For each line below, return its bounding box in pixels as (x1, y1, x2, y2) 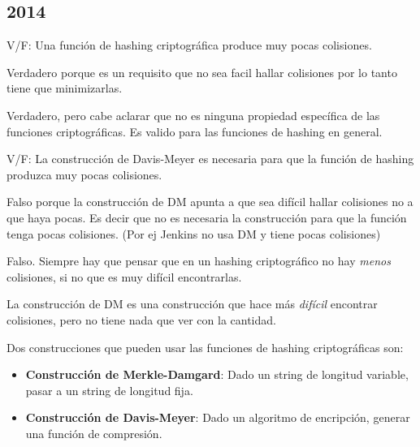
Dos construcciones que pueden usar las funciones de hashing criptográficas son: (6, 338, 404, 355)
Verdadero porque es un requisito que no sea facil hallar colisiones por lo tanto (6, 63, 397, 80)
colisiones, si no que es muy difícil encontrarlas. (6, 268, 242, 285)
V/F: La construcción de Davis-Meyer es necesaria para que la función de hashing (6, 150, 414, 167)
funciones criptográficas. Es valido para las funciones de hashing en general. (6, 122, 383, 140)
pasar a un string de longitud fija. (25, 381, 193, 398)
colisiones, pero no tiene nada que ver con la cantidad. (6, 311, 276, 328)
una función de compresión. (25, 424, 162, 441)
